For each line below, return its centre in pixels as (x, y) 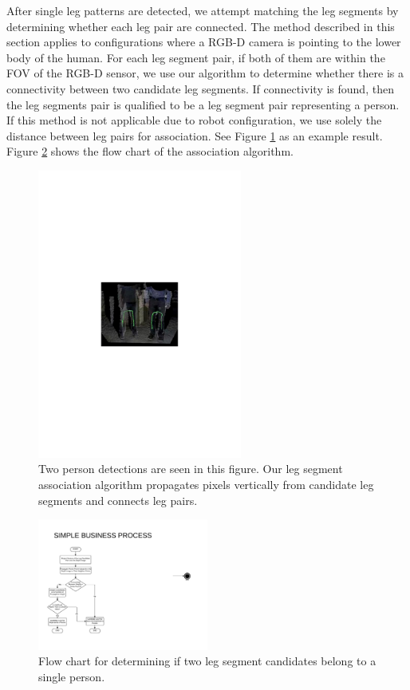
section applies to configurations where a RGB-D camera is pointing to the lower (204, 42)
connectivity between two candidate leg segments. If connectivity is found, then (200, 88)
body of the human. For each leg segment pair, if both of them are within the (196, 57)
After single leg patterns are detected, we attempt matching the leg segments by (203, 10)
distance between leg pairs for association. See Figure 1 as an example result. (195, 135)
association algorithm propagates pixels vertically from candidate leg (206, 484)
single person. (72, 677)
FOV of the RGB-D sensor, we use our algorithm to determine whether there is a (205, 73)
